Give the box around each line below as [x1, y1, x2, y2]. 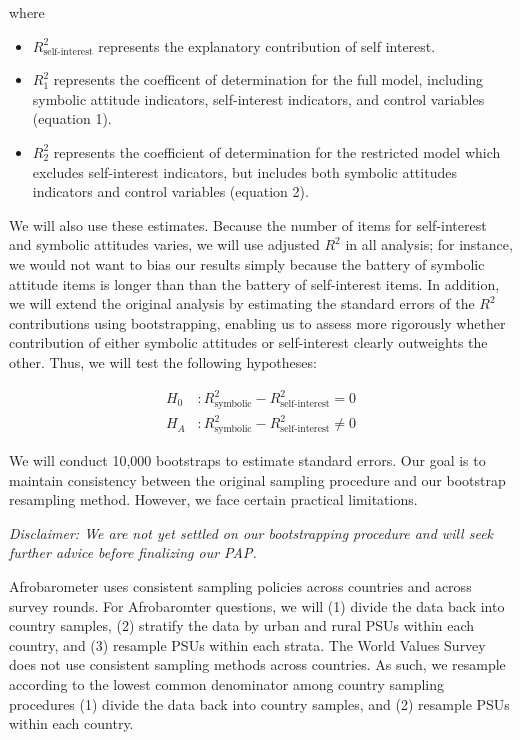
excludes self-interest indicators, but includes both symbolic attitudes [32, 161, 457, 182]
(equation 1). [32, 108, 112, 129]
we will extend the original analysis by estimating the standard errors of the [9, 293, 475, 314]
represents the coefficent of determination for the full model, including [53, 69, 484, 90]
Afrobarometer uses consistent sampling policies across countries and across [9, 576, 472, 596]
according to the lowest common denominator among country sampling [9, 673, 445, 694]
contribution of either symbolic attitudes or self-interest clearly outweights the [9, 332, 488, 353]
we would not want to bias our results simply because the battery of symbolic [9, 253, 485, 274]
